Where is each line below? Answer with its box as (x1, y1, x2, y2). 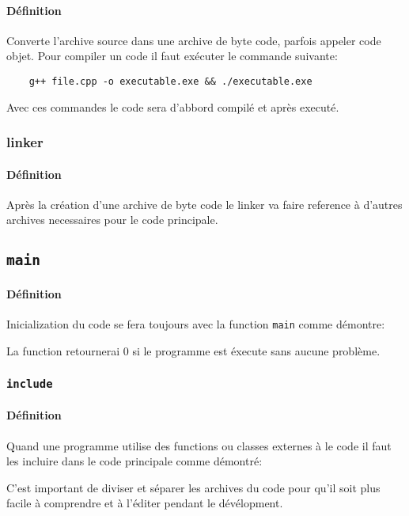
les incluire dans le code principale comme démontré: (6, 453, 263, 469)
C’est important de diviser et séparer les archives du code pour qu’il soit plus (6, 479, 381, 495)
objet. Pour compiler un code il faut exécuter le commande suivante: (6, 47, 338, 64)
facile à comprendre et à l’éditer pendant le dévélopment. (6, 495, 283, 511)
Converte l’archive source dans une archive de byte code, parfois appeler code (6, 32, 381, 48)
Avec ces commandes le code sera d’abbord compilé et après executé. (6, 98, 339, 115)
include (6, 378, 53, 391)
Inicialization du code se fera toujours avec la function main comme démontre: (6, 316, 385, 332)
